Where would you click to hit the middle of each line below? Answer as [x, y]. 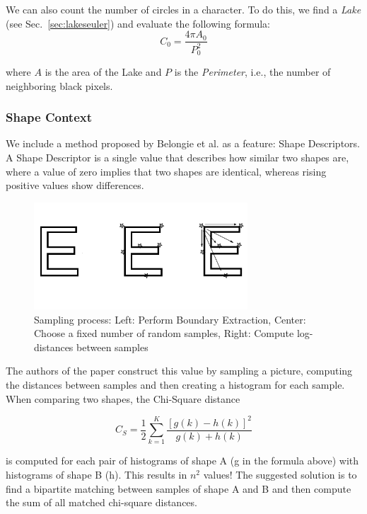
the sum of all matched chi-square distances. [101, 502]
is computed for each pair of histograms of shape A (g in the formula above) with [182, 461]
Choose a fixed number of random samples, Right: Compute [164, 333]
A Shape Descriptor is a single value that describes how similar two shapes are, [177, 158]
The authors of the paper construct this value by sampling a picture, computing [179, 371]
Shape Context [49, 117]
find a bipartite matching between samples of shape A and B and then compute [179, 488]
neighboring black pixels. [59, 85]
